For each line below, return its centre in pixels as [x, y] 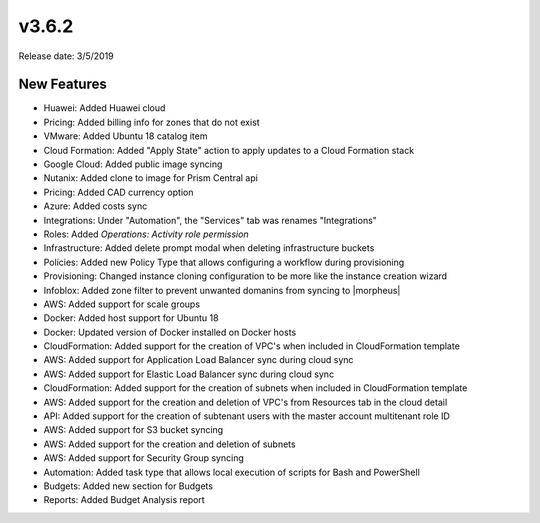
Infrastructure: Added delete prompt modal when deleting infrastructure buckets [209, 248]
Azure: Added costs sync [95, 206]
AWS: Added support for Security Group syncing [143, 458]
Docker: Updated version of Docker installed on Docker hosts [170, 332]
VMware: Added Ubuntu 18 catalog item [125, 136]
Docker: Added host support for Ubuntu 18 [131, 318]
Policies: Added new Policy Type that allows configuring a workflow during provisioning [224, 262]
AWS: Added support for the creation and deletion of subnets [169, 444]
